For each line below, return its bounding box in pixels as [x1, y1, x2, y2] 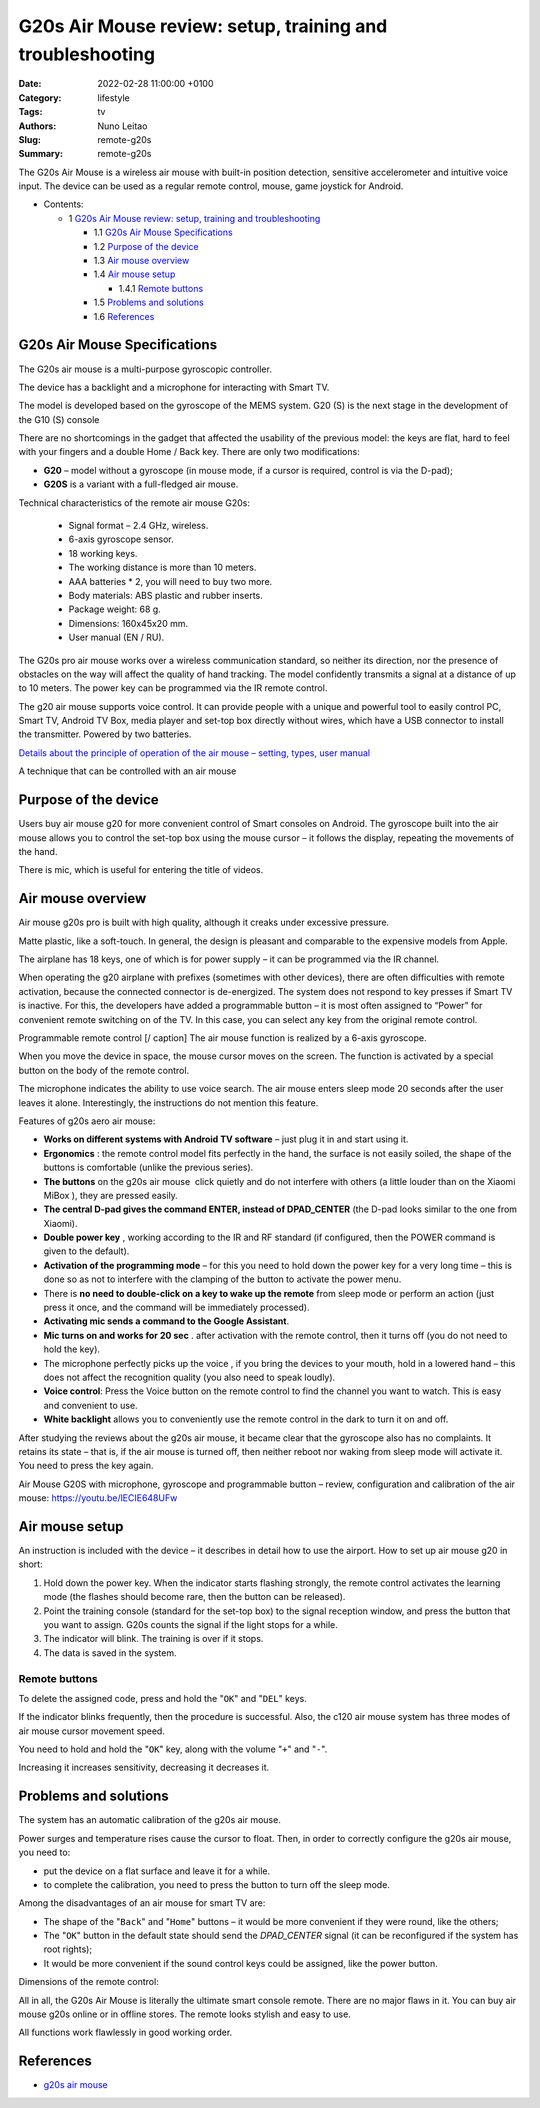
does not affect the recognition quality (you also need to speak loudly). [43, 1371, 336, 1383]
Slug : [18, 133, 42, 145]
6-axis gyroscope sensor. [68, 533, 174, 545]
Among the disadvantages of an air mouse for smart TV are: [18, 1897, 266, 1909]
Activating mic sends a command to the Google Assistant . [43, 1315, 290, 1327]
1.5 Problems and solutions [93, 296, 204, 309]
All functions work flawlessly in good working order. [18, 2026, 233, 2039]
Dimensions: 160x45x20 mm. [68, 617, 189, 629]
